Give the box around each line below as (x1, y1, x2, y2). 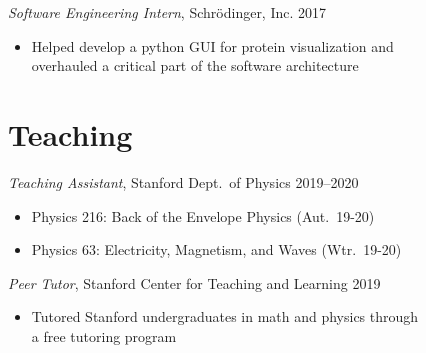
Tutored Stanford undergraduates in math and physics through (31, 306, 419, 327)
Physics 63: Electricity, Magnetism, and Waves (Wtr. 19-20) (31, 239, 402, 260)
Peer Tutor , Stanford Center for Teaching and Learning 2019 (8, 272, 381, 293)
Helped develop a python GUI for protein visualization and (31, 35, 394, 56)
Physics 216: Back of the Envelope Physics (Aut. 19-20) (31, 205, 375, 226)
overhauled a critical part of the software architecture (31, 55, 359, 76)
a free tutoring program (31, 325, 177, 346)
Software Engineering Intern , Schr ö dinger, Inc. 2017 (8, 2, 327, 22)
